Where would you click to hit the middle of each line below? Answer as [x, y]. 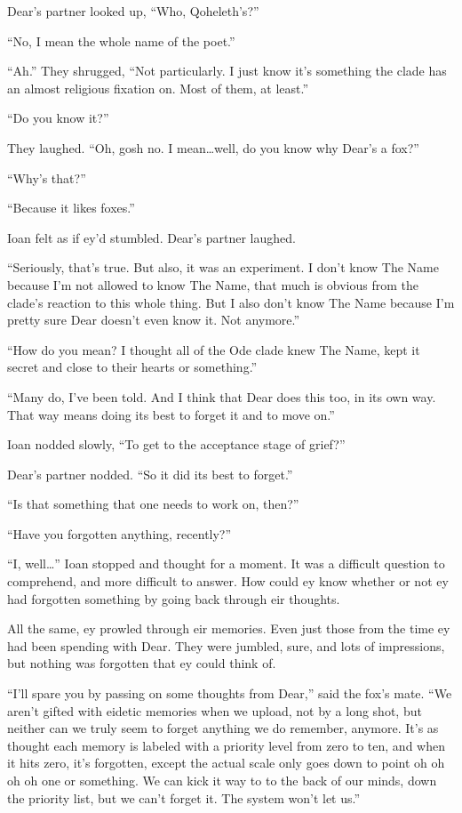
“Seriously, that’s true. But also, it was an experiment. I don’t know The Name [223, 267]
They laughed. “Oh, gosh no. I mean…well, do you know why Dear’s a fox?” [213, 147]
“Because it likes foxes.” [71, 208]
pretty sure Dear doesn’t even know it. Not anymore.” [154, 320]
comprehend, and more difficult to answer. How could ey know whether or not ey [228, 581]
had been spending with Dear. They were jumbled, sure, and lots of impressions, [226, 645]
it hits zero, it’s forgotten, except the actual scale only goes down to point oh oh [226, 763]
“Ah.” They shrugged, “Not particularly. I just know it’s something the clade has [227, 71]
